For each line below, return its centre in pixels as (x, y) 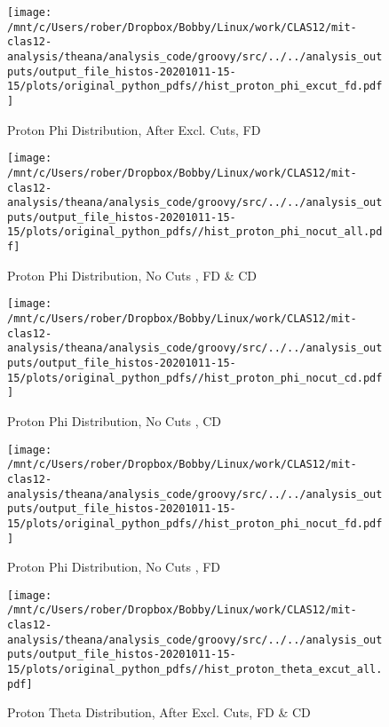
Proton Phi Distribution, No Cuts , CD (114, 420)
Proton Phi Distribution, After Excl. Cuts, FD (134, 129)
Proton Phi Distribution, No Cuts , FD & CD (132, 275)
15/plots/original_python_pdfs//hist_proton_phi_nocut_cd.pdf (195, 378)
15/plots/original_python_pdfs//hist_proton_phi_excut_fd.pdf (195, 87)
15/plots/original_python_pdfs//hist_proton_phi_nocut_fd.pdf (195, 523)
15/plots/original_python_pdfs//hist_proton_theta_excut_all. (195, 670)
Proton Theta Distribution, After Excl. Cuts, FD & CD (159, 712)
